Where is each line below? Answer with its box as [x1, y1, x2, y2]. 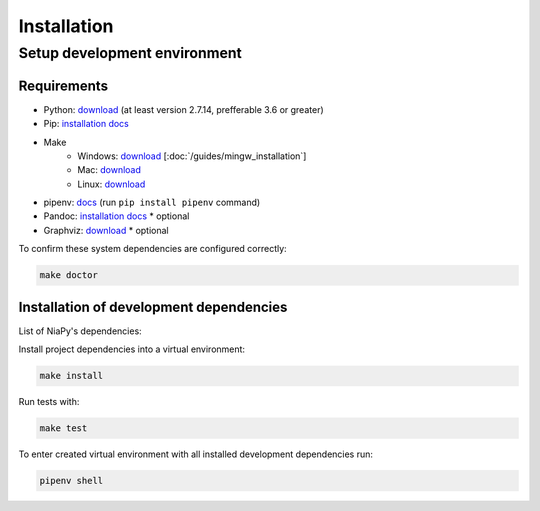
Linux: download [77, 178, 146, 190]
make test [39, 423, 88, 434]
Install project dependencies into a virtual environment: [18, 343, 245, 355]
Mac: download [77, 164, 142, 176]
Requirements [18, 77, 109, 94]
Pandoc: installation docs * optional [43, 210, 190, 222]
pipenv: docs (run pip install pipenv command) [43, 196, 261, 209]
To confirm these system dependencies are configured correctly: [18, 243, 287, 255]
